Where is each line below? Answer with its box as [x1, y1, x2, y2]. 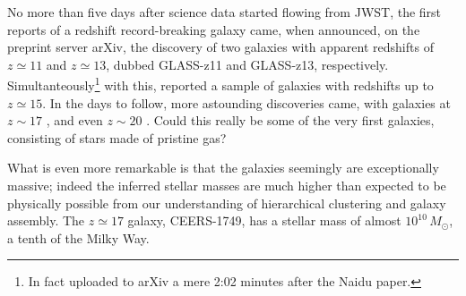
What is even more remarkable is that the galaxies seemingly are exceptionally [7, 158, 439, 177]
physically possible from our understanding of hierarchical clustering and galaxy [7, 193, 446, 212]
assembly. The [7, 211, 85, 230]
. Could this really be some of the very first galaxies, [146, 111, 435, 130]
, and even [46, 111, 103, 130]
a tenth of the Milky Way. [7, 228, 150, 247]
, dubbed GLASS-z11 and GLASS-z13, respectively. [106, 55, 389, 73]
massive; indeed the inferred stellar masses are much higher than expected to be [7, 176, 446, 194]
